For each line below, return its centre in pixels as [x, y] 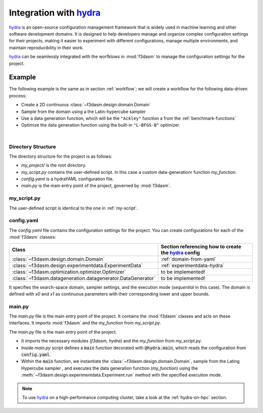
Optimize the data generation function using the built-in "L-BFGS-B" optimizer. [101, 125]
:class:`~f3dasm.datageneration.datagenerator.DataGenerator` [84, 278]
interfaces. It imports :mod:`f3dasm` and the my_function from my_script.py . [85, 323]
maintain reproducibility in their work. [46, 47]
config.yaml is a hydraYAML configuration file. [67, 179]
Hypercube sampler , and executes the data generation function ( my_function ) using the [110, 368]
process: [18, 95]
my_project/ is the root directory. [54, 165]
